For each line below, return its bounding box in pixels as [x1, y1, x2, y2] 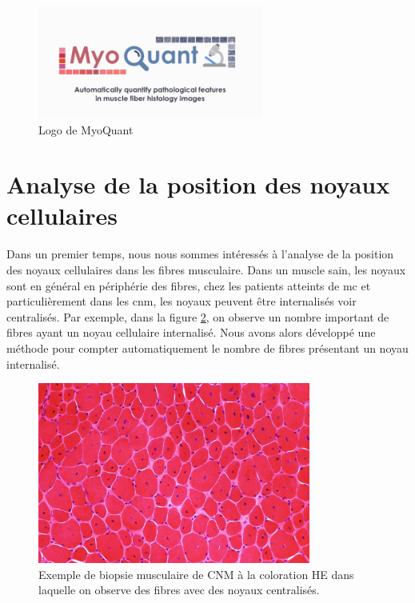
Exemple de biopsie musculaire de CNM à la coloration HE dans [38, 565, 354, 582]
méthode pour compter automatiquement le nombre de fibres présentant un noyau [6, 339, 409, 356]
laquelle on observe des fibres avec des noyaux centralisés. [38, 581, 320, 598]
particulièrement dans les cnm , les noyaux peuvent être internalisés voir [6, 293, 357, 309]
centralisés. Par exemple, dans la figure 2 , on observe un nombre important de [6, 308, 389, 325]
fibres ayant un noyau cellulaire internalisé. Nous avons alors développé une [6, 324, 376, 341]
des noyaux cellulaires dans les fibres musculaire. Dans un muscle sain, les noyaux [6, 262, 406, 278]
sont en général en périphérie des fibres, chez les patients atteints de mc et [6, 277, 371, 294]
